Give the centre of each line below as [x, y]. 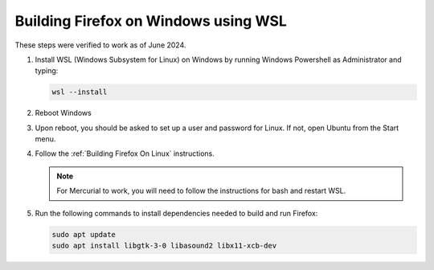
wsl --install [80, 92]
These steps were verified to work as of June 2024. [100, 45]
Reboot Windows [63, 113]
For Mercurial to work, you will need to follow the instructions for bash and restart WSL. [201, 191]
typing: [47, 71]
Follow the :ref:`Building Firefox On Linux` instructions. [125, 153]
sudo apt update [84, 234]
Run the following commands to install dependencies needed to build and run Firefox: [176, 213]
